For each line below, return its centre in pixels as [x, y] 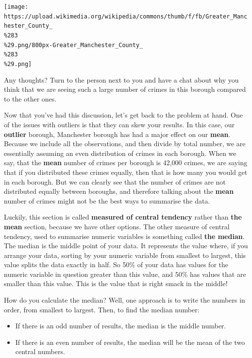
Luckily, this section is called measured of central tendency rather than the [123, 217]
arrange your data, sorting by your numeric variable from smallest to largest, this [125, 255]
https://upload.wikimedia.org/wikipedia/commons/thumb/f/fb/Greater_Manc [126, 16]
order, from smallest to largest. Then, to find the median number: [102, 309]
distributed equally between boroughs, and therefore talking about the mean [119, 191]
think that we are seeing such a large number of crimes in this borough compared [125, 89]
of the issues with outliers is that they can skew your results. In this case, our [119, 124]
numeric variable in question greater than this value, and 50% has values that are [125, 274]
